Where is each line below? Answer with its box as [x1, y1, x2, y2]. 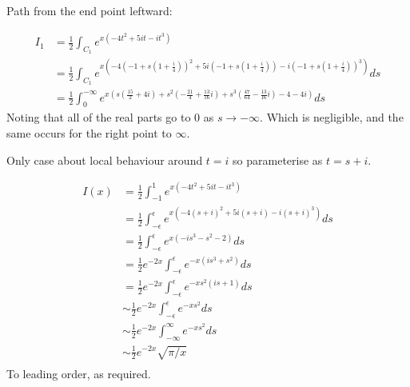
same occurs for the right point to [6, 124, 172, 141]
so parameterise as [233, 151, 323, 168]
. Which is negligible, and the [260, 109, 404, 126]
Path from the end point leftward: [6, 2, 173, 18]
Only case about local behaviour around [6, 151, 203, 168]
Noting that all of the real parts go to [6, 109, 191, 126]
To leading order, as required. [6, 365, 151, 382]
